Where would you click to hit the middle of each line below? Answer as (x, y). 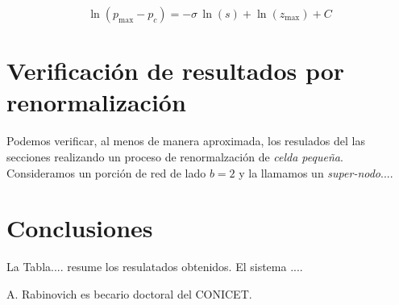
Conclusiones (80, 228)
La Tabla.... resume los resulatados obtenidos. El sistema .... (155, 267)
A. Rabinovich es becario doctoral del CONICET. (129, 293)
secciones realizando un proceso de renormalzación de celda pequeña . (175, 156)
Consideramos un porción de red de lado (106, 172)
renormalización (96, 102)
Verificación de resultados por (176, 71)
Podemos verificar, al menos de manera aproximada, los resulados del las (186, 141)
